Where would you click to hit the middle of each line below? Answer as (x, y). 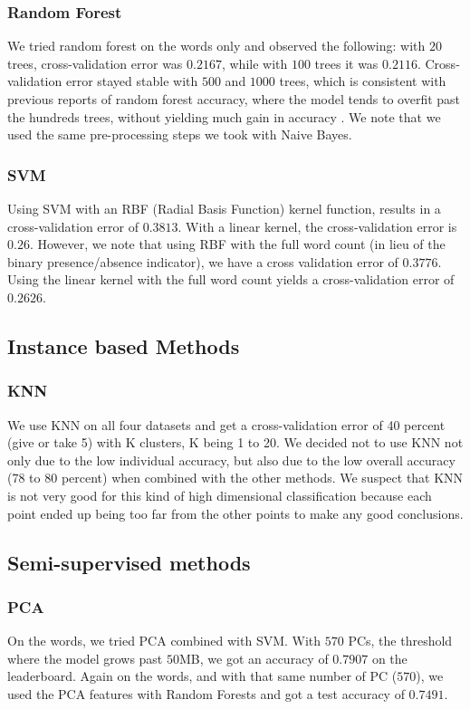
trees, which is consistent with (363, 81)
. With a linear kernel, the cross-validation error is (317, 226)
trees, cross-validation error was (95, 63)
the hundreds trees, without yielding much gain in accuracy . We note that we (224, 116)
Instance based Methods (124, 345)
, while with (254, 63)
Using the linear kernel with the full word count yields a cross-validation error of (231, 279)
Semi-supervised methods (129, 562)
